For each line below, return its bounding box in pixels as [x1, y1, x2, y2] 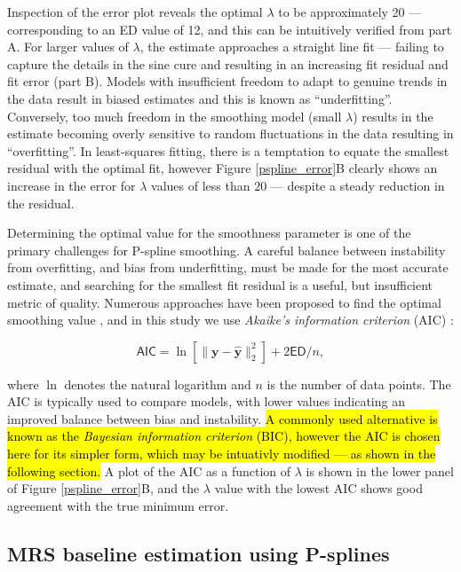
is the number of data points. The [266, 374, 451, 393]
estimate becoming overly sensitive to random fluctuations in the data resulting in [7, 124, 454, 143]
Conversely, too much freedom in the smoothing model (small [7, 106, 342, 125]
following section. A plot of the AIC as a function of [7, 461, 291, 480]
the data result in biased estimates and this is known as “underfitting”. [7, 89, 393, 107]
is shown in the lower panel [306, 461, 454, 480]
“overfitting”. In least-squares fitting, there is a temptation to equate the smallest [7, 141, 449, 160]
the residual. [7, 193, 75, 212]
